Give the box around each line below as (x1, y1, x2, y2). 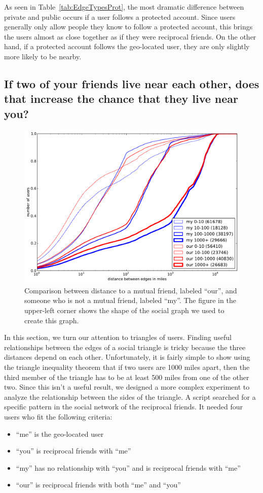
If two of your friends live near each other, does (4, 75, 259, 91)
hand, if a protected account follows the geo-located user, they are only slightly (4, 41, 250, 52)
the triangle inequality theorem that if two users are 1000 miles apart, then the (4, 361, 250, 372)
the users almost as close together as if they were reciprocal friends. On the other (4, 31, 256, 42)
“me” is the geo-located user (16, 428, 104, 439)
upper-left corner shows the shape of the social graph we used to (24, 305, 224, 315)
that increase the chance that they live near (4, 91, 239, 106)
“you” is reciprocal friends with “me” (16, 445, 131, 456)
